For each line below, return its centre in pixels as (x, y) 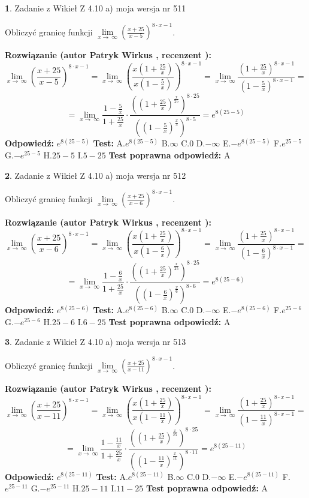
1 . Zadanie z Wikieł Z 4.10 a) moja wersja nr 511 (96, 8)
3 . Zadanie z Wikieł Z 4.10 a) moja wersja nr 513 (96, 342)
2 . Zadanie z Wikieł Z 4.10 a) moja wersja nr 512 (96, 175)
